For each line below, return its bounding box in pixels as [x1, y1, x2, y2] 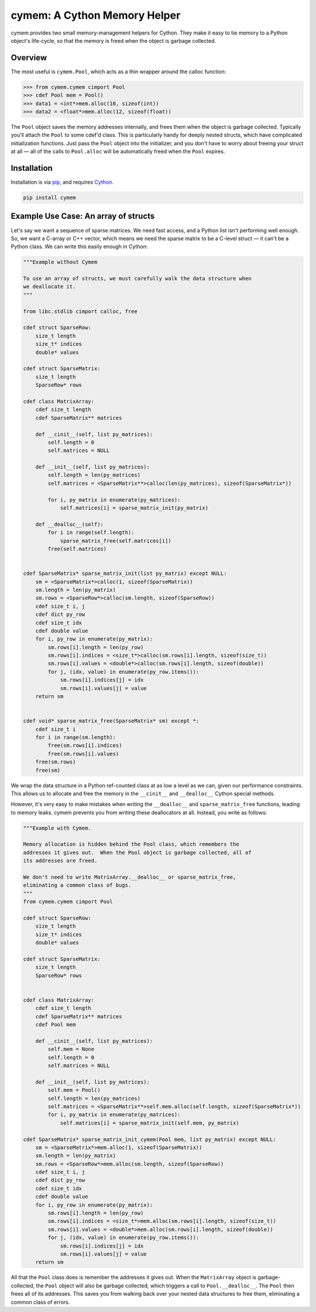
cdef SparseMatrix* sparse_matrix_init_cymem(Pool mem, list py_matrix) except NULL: [23, 1136, 276, 1143]
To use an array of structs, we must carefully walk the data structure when [23, 275, 252, 282]
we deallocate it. [23, 283, 76, 290]
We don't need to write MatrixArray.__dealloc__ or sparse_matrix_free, [23, 874, 236, 881]
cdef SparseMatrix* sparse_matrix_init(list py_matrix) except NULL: [23, 570, 227, 577]
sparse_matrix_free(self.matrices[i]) [60, 537, 172, 544]
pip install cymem [23, 194, 76, 201]
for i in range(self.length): [47, 529, 135, 536]
